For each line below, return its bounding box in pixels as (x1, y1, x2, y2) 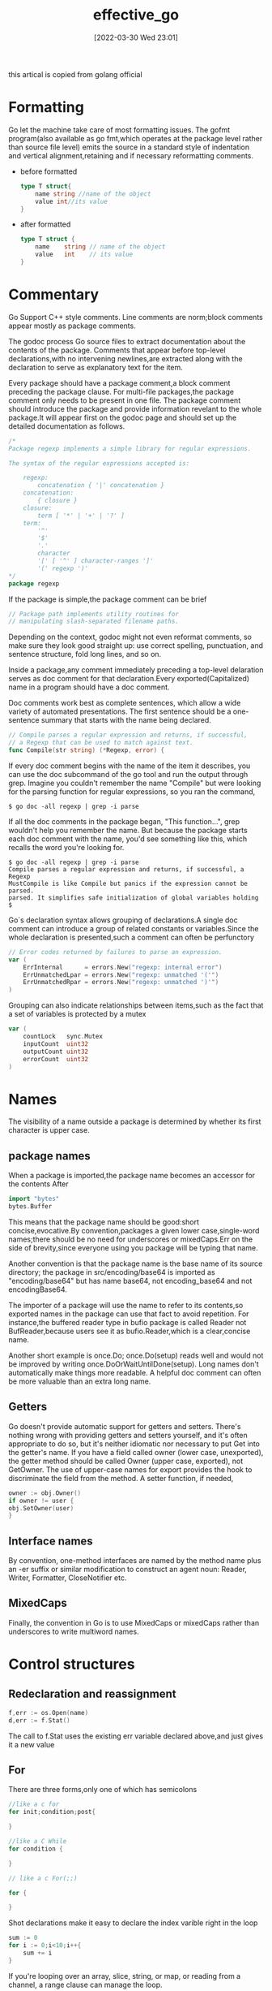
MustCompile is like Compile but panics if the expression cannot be (8, 879, 249, 888)
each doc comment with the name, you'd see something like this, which (8, 834, 248, 844)
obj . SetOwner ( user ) (8, 1504, 74, 1512)
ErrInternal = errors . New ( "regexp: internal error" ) (23, 963, 223, 971)
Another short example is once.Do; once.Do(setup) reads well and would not (8, 1350, 264, 1360)
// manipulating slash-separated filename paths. (8, 617, 180, 626)
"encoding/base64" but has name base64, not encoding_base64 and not (8, 1276, 253, 1285)
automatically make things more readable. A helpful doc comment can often (8, 1367, 261, 1377)
